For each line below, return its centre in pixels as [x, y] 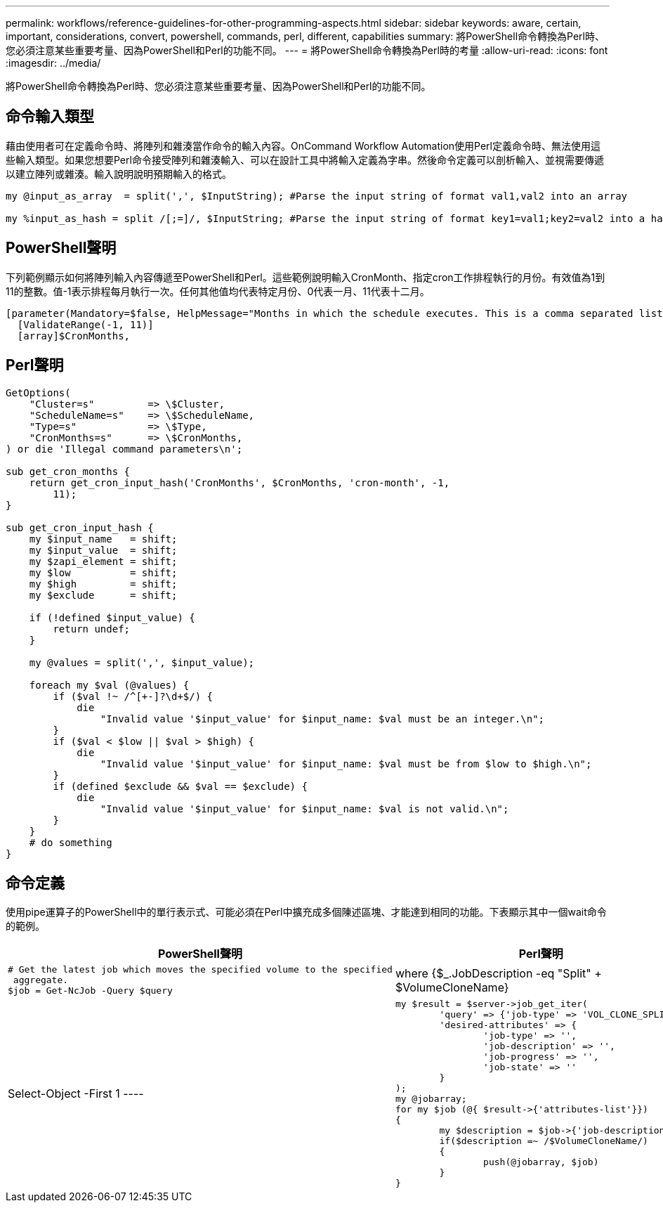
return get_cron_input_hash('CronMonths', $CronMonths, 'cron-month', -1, [239, 482]
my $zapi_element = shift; [103, 561]
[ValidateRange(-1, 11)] [85, 324]
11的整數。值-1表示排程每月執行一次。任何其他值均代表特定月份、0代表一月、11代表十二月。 [218, 291]
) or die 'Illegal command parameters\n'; [124, 449]
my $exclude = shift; [103, 595]
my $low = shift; [103, 572]
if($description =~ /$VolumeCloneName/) [544, 1141]
